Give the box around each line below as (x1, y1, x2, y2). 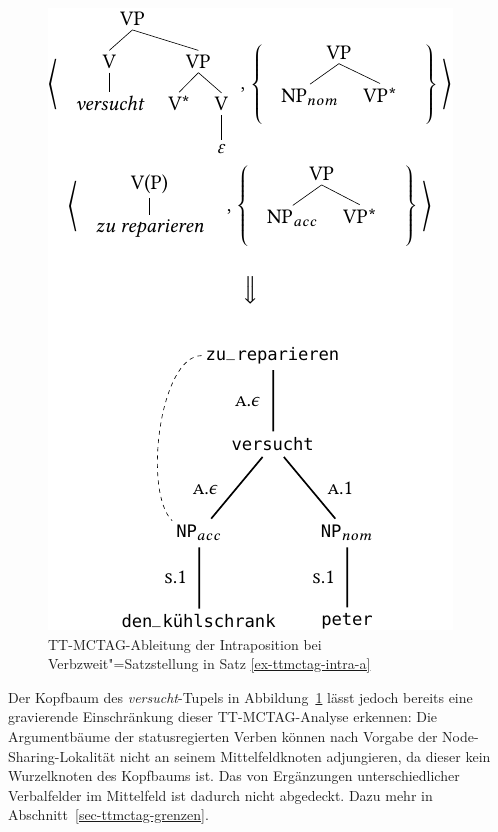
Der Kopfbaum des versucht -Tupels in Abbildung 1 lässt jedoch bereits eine (8, 686, 473, 707)
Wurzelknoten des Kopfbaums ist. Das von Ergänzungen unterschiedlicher (8, 765, 460, 786)
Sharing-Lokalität (8, 745, 116, 766)
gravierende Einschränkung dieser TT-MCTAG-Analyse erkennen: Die (8, 706, 438, 727)
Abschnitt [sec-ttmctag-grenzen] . (8, 804, 209, 825)
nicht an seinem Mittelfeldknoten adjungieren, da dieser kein (119, 745, 491, 766)
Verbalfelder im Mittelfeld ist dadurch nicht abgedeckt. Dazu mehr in (8, 784, 433, 805)
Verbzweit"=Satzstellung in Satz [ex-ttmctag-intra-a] (48, 653, 371, 674)
